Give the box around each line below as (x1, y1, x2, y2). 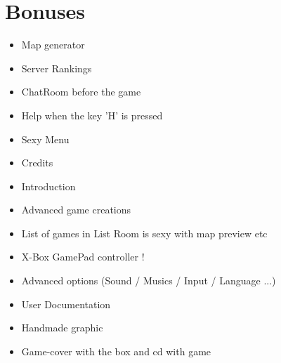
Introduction (21, 178, 76, 193)
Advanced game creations (21, 202, 131, 217)
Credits (21, 155, 53, 170)
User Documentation (21, 296, 111, 311)
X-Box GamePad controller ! (21, 249, 145, 264)
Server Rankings (21, 60, 92, 75)
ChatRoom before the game (21, 84, 141, 99)
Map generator (21, 37, 85, 52)
